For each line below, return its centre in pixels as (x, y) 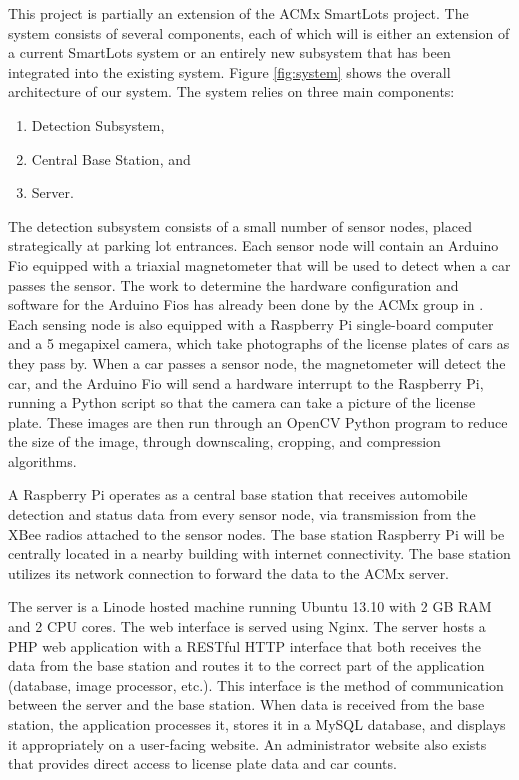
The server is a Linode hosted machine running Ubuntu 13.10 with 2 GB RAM (250, 606)
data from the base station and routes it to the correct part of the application (246, 665)
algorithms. (42, 460)
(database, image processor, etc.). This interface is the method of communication (256, 684)
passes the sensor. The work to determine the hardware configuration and (233, 284)
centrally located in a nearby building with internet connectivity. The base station (259, 553)
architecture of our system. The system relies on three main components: (231, 91)
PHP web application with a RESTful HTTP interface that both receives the (244, 645)
